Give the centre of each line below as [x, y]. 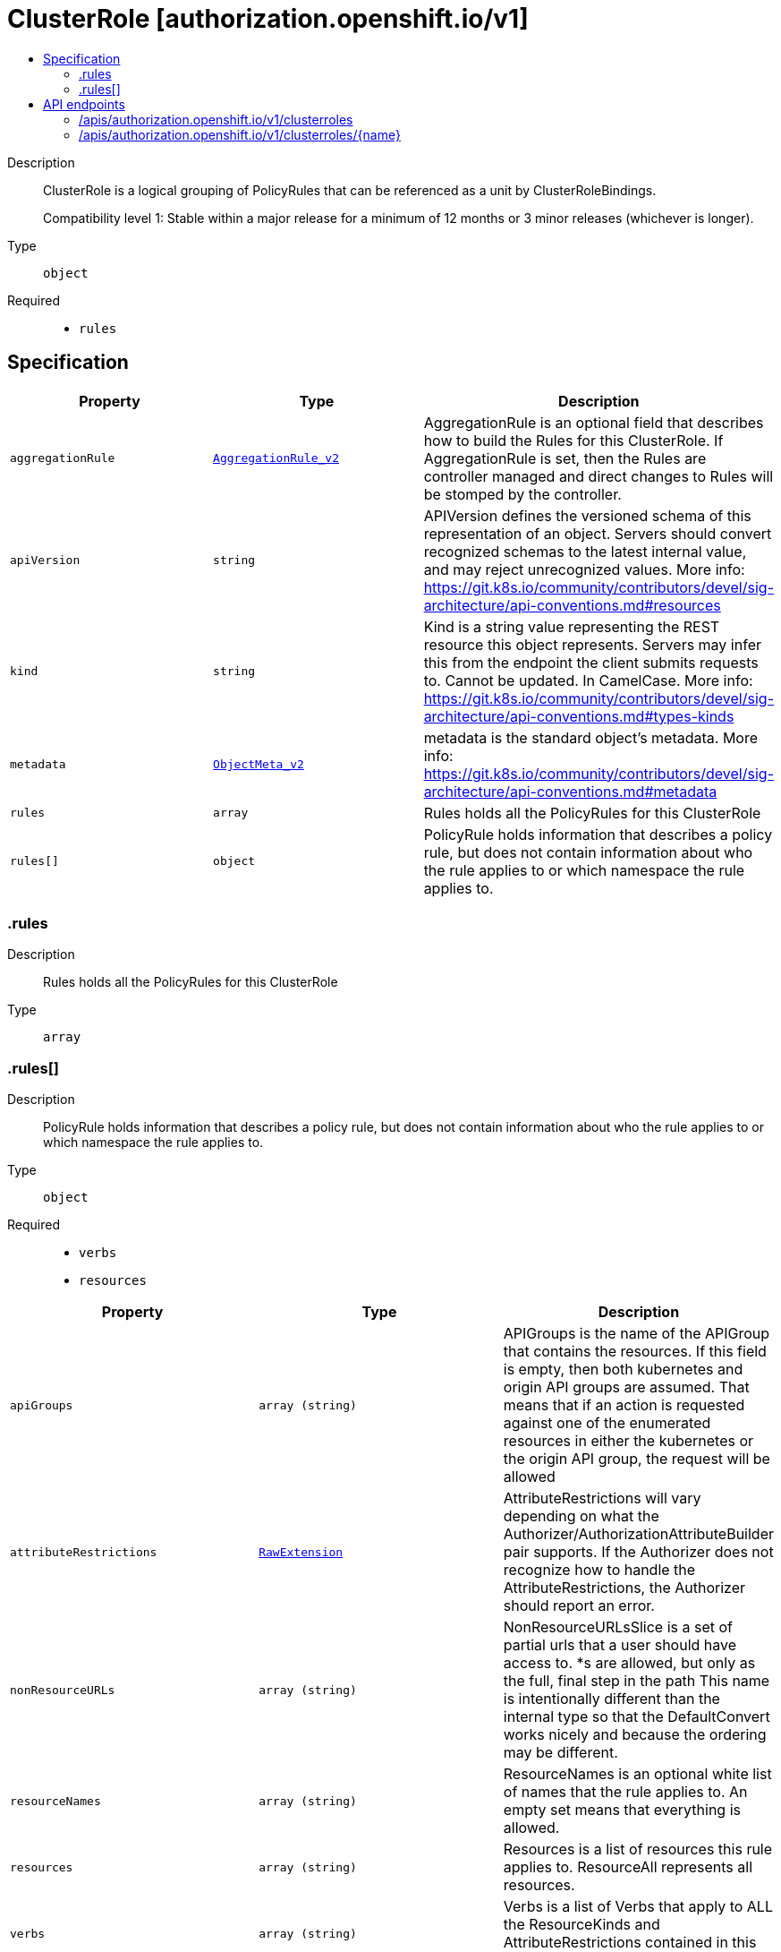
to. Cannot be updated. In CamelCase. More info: [588, 680]
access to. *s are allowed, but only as [629, 1663]
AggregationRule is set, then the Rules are [565, 458]
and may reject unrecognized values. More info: [584, 569]
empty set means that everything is [622, 1810]
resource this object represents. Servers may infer [592, 644]
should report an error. [579, 1606]
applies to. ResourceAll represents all [628, 1867]
